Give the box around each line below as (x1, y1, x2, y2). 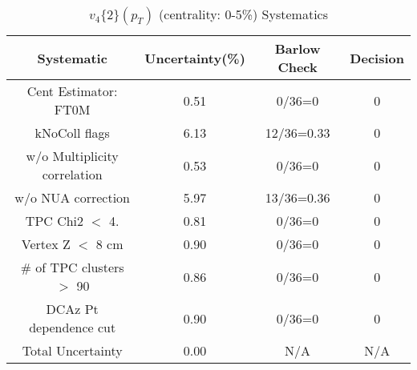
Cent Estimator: (26, 82, 118, 100)
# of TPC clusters (20, 258, 124, 276)
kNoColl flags (34, 123, 110, 142)
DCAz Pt (46, 300, 99, 318)
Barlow (274, 39, 321, 58)
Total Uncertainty (22, 341, 123, 360)
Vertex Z (21, 235, 71, 253)
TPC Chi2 (25, 211, 84, 230)
